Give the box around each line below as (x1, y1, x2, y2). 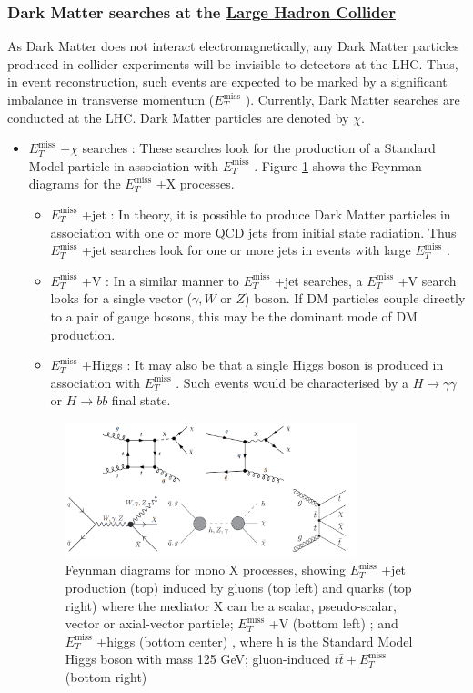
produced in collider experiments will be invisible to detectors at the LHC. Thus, (7, 54, 458, 73)
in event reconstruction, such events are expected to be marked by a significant (7, 72, 448, 91)
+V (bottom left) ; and (268, 614, 398, 633)
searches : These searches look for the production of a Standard (82, 138, 436, 158)
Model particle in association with (28, 156, 219, 175)
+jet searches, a (274, 270, 363, 290)
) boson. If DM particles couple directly (245, 289, 466, 308)
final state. (111, 391, 171, 410)
